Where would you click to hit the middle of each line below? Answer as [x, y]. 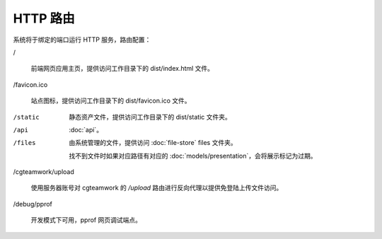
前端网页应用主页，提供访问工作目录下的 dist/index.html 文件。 [122, 69]
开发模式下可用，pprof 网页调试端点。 [86, 220]
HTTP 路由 [44, 18]
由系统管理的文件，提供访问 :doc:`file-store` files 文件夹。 [153, 143]
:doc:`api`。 [86, 129]
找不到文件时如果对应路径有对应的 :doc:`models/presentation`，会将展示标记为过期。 [193, 156]
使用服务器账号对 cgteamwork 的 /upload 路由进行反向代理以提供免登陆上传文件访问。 [157, 188]
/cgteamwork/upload [44, 172]
